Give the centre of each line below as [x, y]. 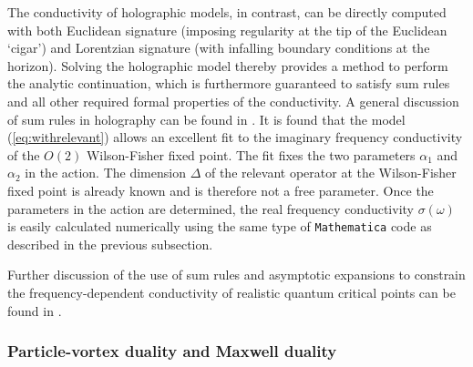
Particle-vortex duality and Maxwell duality [172, 351]
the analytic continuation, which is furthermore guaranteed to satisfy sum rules [229, 83]
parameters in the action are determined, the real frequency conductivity [211, 208]
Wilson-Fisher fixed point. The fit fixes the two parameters [251, 154]
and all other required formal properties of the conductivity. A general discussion [233, 101]
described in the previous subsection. [110, 244]
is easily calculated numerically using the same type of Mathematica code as [220, 226]
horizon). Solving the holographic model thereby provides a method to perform [228, 65]
